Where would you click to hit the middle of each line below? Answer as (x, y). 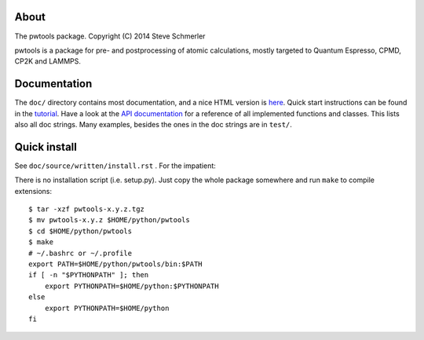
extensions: (33, 191)
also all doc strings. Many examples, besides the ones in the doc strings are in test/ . (153, 124)
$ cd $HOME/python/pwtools (80, 231)
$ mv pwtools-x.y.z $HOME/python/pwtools (109, 220)
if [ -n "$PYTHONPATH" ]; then (89, 275)
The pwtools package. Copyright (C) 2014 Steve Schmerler (110, 36)
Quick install (46, 146)
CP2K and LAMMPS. (48, 61)
